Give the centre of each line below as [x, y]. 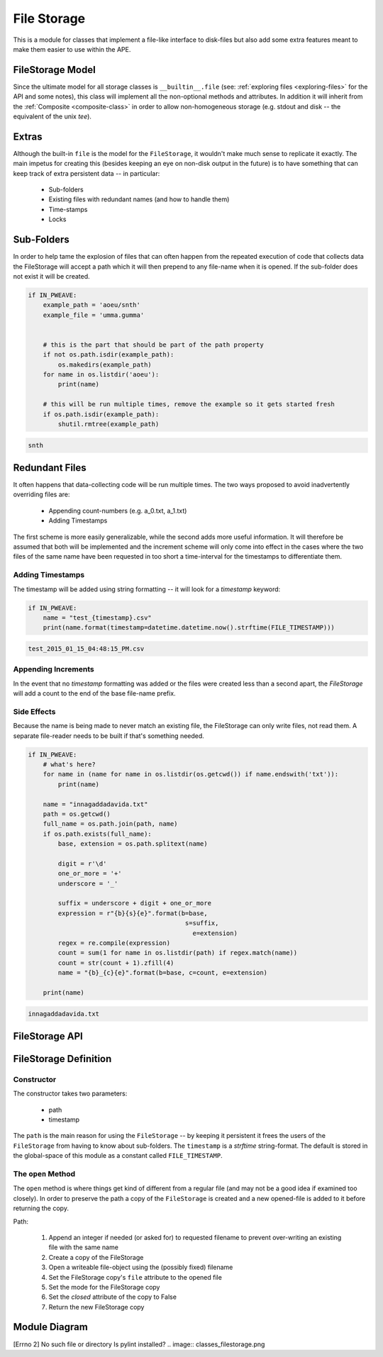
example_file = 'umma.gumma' [94, 315]
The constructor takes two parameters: [70, 1094]
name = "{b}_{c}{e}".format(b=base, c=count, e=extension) [163, 973]
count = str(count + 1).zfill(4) [116, 963]
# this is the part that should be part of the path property [153, 345]
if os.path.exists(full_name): [97, 834]
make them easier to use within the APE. [72, 49]
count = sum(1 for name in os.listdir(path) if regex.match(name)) [178, 953]
